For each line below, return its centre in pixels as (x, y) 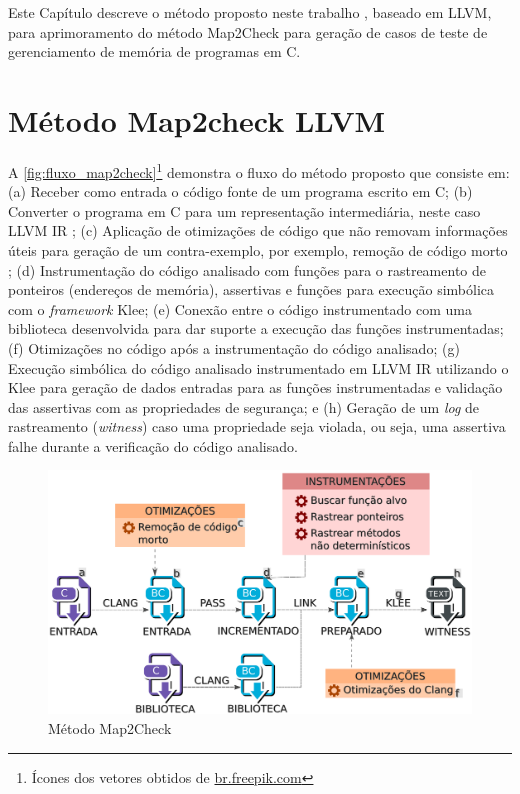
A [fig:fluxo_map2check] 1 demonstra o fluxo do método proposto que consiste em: (259, 170)
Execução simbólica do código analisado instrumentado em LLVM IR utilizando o (258, 367)
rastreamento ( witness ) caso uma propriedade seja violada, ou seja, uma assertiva (257, 426)
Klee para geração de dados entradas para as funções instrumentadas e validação (255, 387)
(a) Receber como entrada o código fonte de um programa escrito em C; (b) (240, 191)
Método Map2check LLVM (197, 119)
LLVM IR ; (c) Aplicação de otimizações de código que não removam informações (258, 230)
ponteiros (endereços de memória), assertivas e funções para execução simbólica (251, 289)
